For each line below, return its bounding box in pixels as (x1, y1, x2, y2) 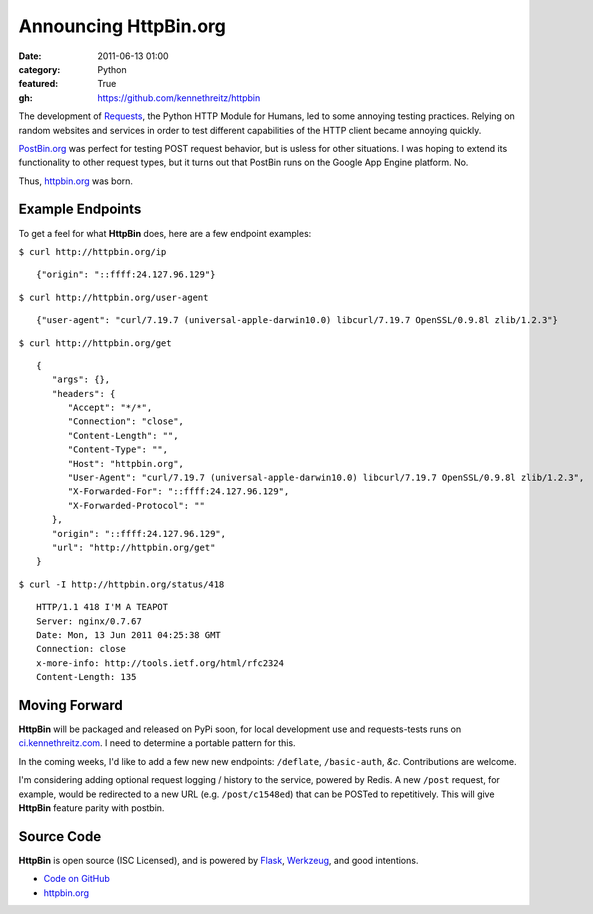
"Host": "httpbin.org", (67, 458, 185, 469)
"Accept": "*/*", (67, 402, 153, 414)
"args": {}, (51, 374, 111, 385)
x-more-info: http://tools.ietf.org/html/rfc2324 (36, 657, 285, 669)
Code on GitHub (43, 873, 110, 885)
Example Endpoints (18, 201, 142, 218)
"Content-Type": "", (67, 444, 169, 455)
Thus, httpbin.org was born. (18, 175, 134, 187)
